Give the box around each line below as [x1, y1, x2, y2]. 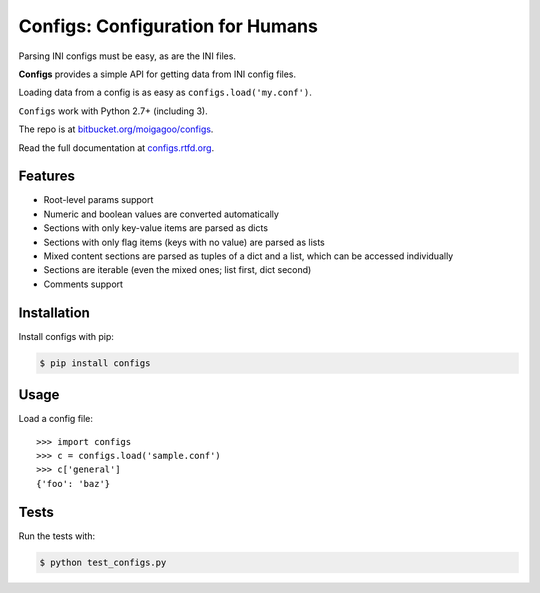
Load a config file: [18, 413, 94, 425]
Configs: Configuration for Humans [18, 15, 319, 37]
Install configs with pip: [18, 330, 115, 342]
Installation [18, 304, 90, 321]
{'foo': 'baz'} [36, 478, 111, 489]
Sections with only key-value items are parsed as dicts [43, 222, 269, 234]
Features [18, 168, 75, 185]
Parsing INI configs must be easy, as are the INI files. [18, 50, 237, 62]
